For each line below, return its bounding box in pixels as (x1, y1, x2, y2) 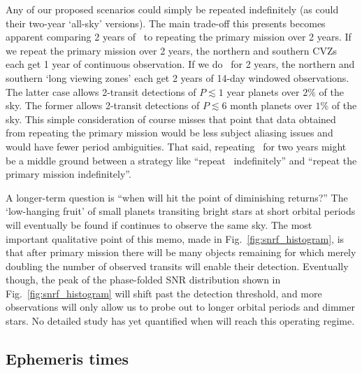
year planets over (226, 84, 300, 99)
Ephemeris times (6, 348, 129, 370)
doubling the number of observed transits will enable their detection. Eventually (6, 258, 349, 273)
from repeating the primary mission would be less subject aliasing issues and (6, 125, 333, 140)
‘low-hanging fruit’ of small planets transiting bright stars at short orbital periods (6, 204, 356, 218)
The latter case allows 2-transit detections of (6, 84, 196, 99)
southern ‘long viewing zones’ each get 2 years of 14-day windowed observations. (6, 70, 349, 85)
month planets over (230, 98, 312, 113)
